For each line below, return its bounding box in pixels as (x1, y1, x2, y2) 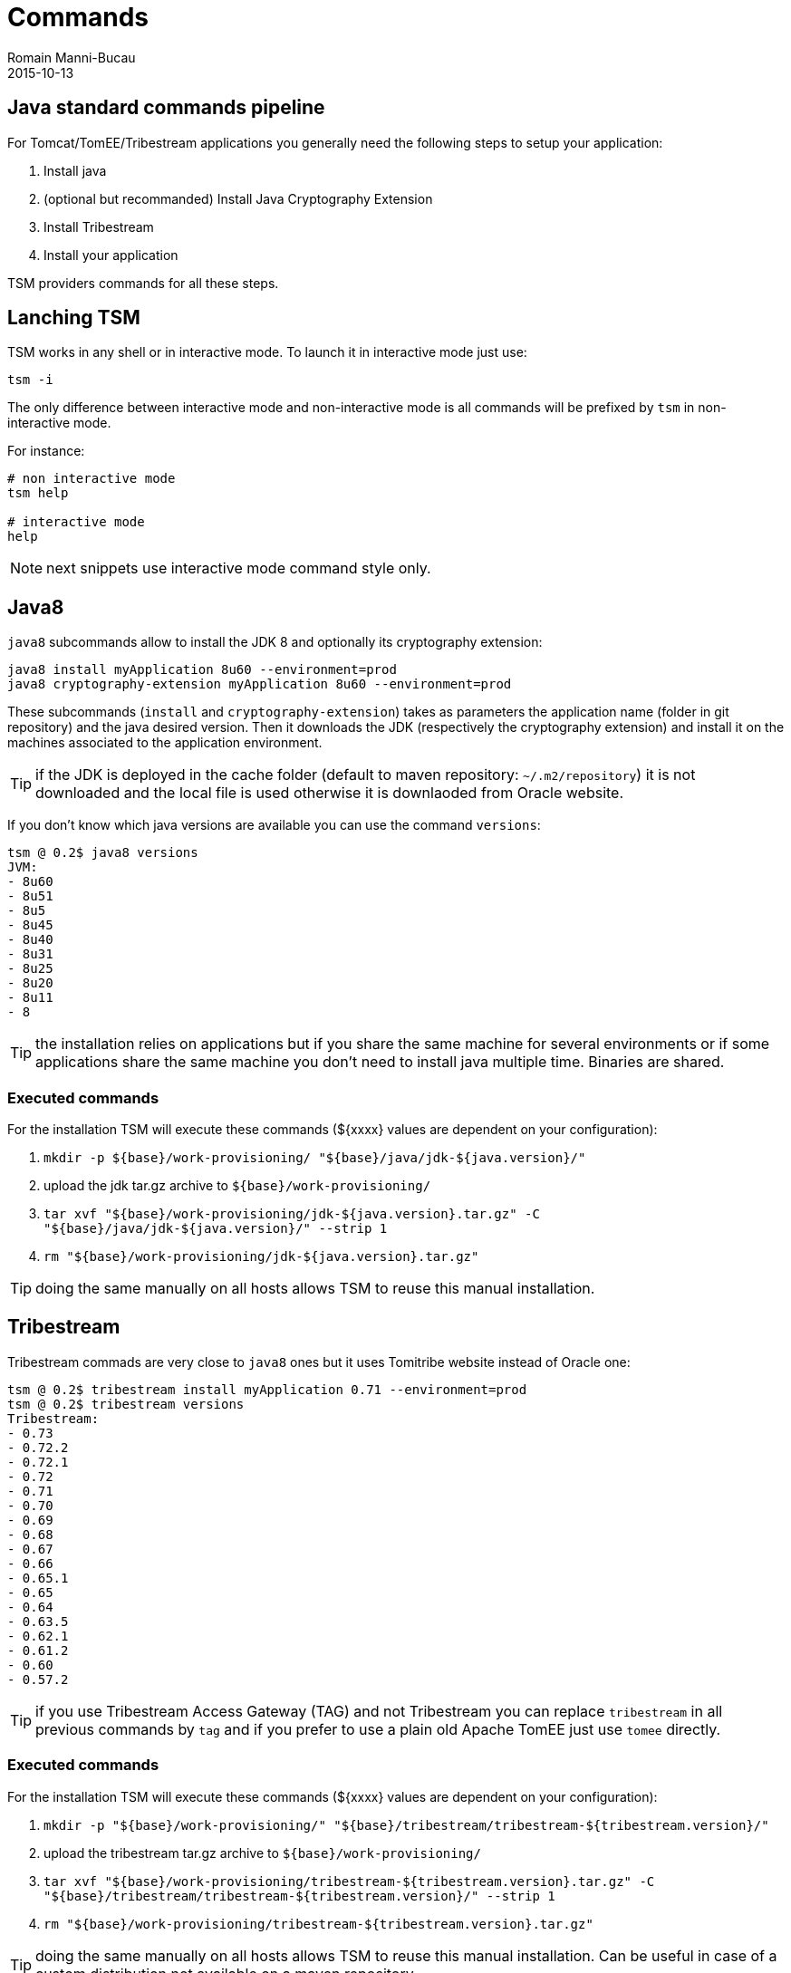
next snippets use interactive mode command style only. (46, 559, 431, 578)
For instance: (7, 443, 85, 459)
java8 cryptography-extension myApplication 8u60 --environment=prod (7, 677, 512, 692)
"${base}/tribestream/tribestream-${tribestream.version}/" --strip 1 (43, 1888, 555, 1903)
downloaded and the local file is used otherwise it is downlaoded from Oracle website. (35, 784, 624, 803)
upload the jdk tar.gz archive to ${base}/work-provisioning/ (43, 1178, 431, 1194)
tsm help (7, 486, 69, 501)
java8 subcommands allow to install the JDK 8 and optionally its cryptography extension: (7, 634, 543, 650)
